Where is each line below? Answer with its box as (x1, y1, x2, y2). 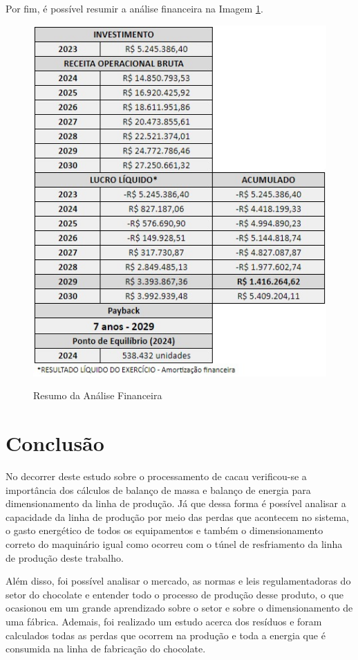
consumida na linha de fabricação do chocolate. (6, 641, 206, 656)
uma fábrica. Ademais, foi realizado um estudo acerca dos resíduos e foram (6, 614, 322, 628)
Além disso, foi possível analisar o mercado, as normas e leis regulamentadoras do (6, 574, 351, 588)
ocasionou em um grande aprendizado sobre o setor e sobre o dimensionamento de (6, 601, 353, 615)
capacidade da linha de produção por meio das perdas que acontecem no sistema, (6, 509, 350, 524)
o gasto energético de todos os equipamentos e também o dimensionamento (6, 523, 323, 538)
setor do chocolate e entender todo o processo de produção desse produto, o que (6, 587, 343, 601)
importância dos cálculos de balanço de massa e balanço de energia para (6, 482, 311, 497)
